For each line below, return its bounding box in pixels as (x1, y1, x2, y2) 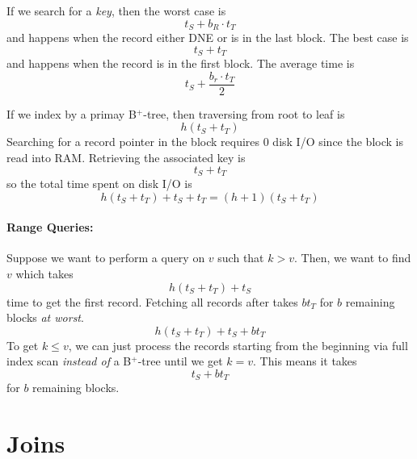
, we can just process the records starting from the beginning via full (68, 336, 408, 353)
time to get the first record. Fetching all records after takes (6, 293, 298, 310)
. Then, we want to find (293, 249, 411, 266)
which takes (15, 265, 74, 282)
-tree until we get (137, 353, 223, 369)
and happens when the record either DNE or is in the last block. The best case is (6, 29, 409, 46)
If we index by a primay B (6, 105, 137, 122)
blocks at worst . (6, 309, 84, 326)
